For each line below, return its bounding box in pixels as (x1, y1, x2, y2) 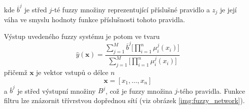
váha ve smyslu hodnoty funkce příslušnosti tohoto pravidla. (4, 14, 186, 25)
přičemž (4, 67, 28, 77)
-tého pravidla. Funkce (177, 85, 245, 96)
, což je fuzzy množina (105, 85, 173, 96)
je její (220, 4, 237, 14)
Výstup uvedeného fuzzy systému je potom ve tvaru (4, 31, 160, 41)
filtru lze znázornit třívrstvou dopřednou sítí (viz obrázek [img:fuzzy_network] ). (4, 95, 245, 105)
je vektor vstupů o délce (36, 67, 109, 77)
